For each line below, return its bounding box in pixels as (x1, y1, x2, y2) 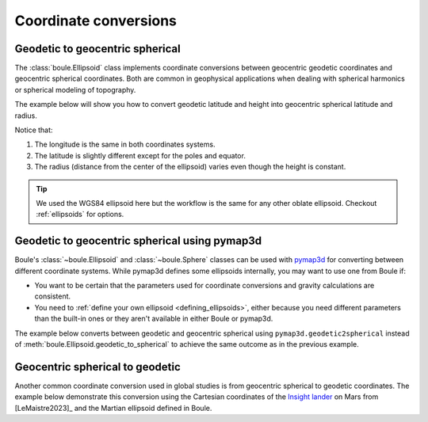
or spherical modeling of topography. (14, 85, 136, 94)
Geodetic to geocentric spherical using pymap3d (14, 234, 262, 248)
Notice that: (14, 125, 53, 135)
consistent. (34, 291, 71, 301)
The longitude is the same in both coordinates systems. (34, 139, 216, 150)
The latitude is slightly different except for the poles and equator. (34, 150, 246, 160)
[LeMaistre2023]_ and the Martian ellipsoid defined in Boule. (14, 403, 212, 412)
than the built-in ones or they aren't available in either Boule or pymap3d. (34, 314, 273, 324)
